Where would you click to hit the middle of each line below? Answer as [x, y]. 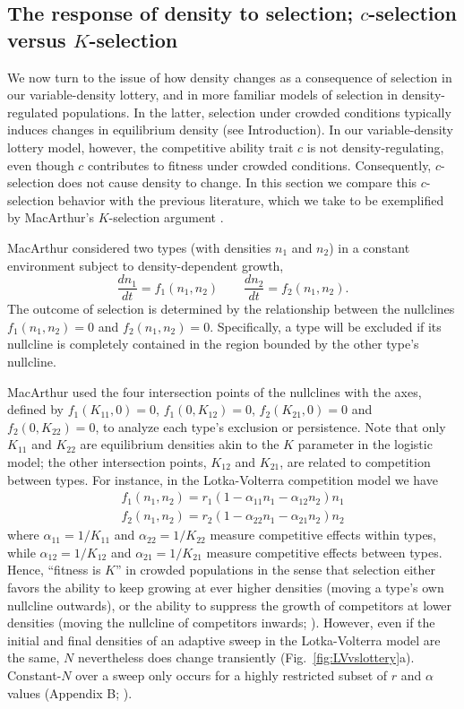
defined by [36, 409]
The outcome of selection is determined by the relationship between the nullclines [231, 309]
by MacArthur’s [51, 217]
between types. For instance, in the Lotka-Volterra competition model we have [223, 479]
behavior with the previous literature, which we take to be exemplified [251, 199]
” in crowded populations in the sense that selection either [275, 570]
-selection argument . [166, 217]
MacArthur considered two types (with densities [139, 247]
